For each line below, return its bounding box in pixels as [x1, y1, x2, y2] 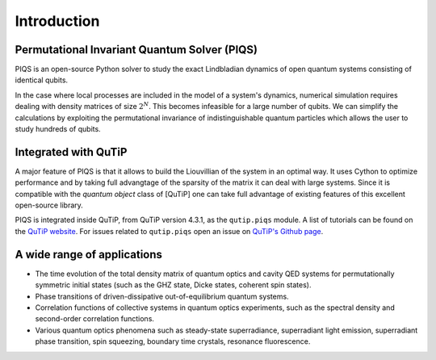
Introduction [15, 12, 100, 30]
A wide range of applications [15, 247, 163, 262]
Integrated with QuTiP [15, 145, 128, 159]
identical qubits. [15, 75, 69, 85]
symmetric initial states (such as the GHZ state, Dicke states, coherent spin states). [35, 280, 312, 290]
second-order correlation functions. [35, 314, 155, 324]
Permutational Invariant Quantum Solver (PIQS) [15, 43, 258, 57]
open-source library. [15, 200, 84, 210]
